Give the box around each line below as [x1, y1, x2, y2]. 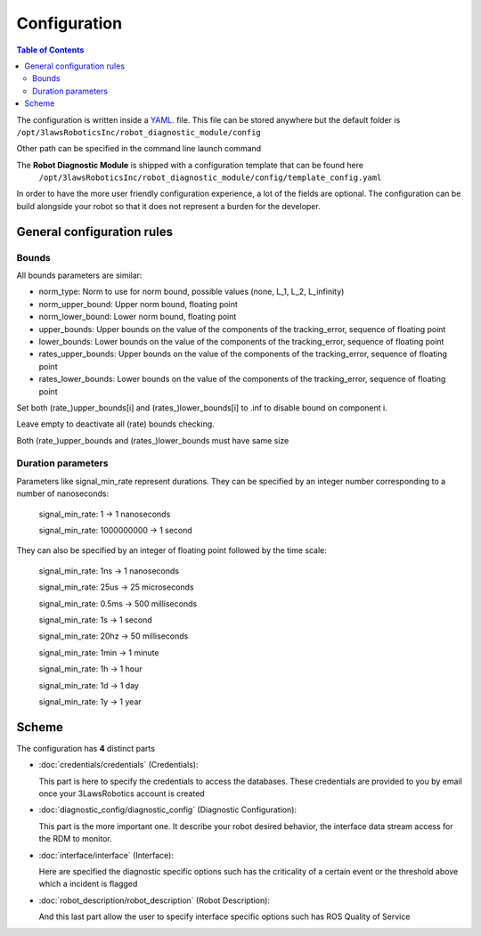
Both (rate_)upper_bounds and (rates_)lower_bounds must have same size [16, 435, 289, 445]
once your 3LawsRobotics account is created [38, 788, 205, 799]
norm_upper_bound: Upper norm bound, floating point [38, 298, 238, 309]
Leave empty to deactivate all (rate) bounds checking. [16, 419, 216, 429]
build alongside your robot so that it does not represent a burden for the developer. [16, 200, 321, 211]
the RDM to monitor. [38, 834, 113, 844]
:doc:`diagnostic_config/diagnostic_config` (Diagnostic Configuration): [38, 804, 298, 815]
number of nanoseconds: [16, 488, 110, 499]
